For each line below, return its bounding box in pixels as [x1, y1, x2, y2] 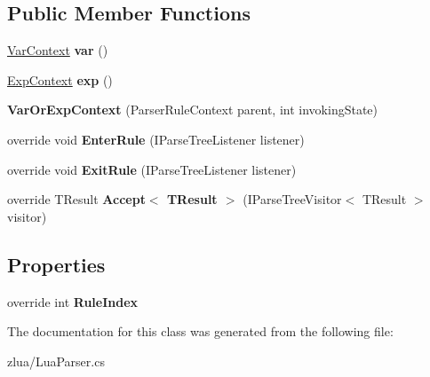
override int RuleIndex [7, 292, 139, 310]
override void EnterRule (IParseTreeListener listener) [7, 130, 305, 148]
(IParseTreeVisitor [243, 190, 342, 208]
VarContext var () [7, 41, 108, 59]
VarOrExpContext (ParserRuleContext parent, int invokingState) [7, 100, 378, 119]
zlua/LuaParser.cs [7, 351, 105, 370]
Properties [7, 250, 106, 278]
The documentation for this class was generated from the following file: [7, 322, 394, 341]
